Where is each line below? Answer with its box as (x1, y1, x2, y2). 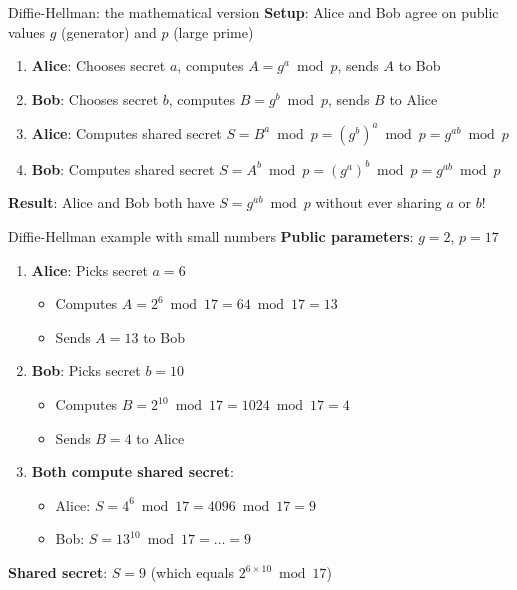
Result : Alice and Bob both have (8, 192, 215, 213)
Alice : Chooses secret (31, 55, 166, 76)
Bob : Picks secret (31, 360, 141, 381)
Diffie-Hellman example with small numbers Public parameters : (8, 226, 414, 247)
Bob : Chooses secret (31, 88, 159, 109)
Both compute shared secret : (31, 461, 234, 482)
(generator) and (61, 21, 157, 42)
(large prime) (173, 21, 254, 42)
